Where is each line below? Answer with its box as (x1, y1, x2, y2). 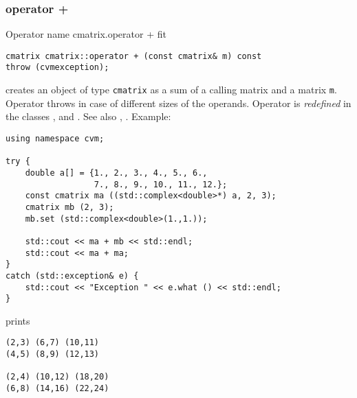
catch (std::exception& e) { (6, 270, 139, 281)
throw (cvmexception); (6, 62, 109, 73)
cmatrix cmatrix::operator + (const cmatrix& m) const (6, 51, 262, 61)
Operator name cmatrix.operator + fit (6, 27, 166, 41)
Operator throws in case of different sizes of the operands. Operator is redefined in (6, 95, 351, 110)
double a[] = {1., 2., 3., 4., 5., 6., (25, 167, 208, 178)
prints (6, 313, 30, 327)
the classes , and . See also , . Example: (6, 109, 171, 124)
